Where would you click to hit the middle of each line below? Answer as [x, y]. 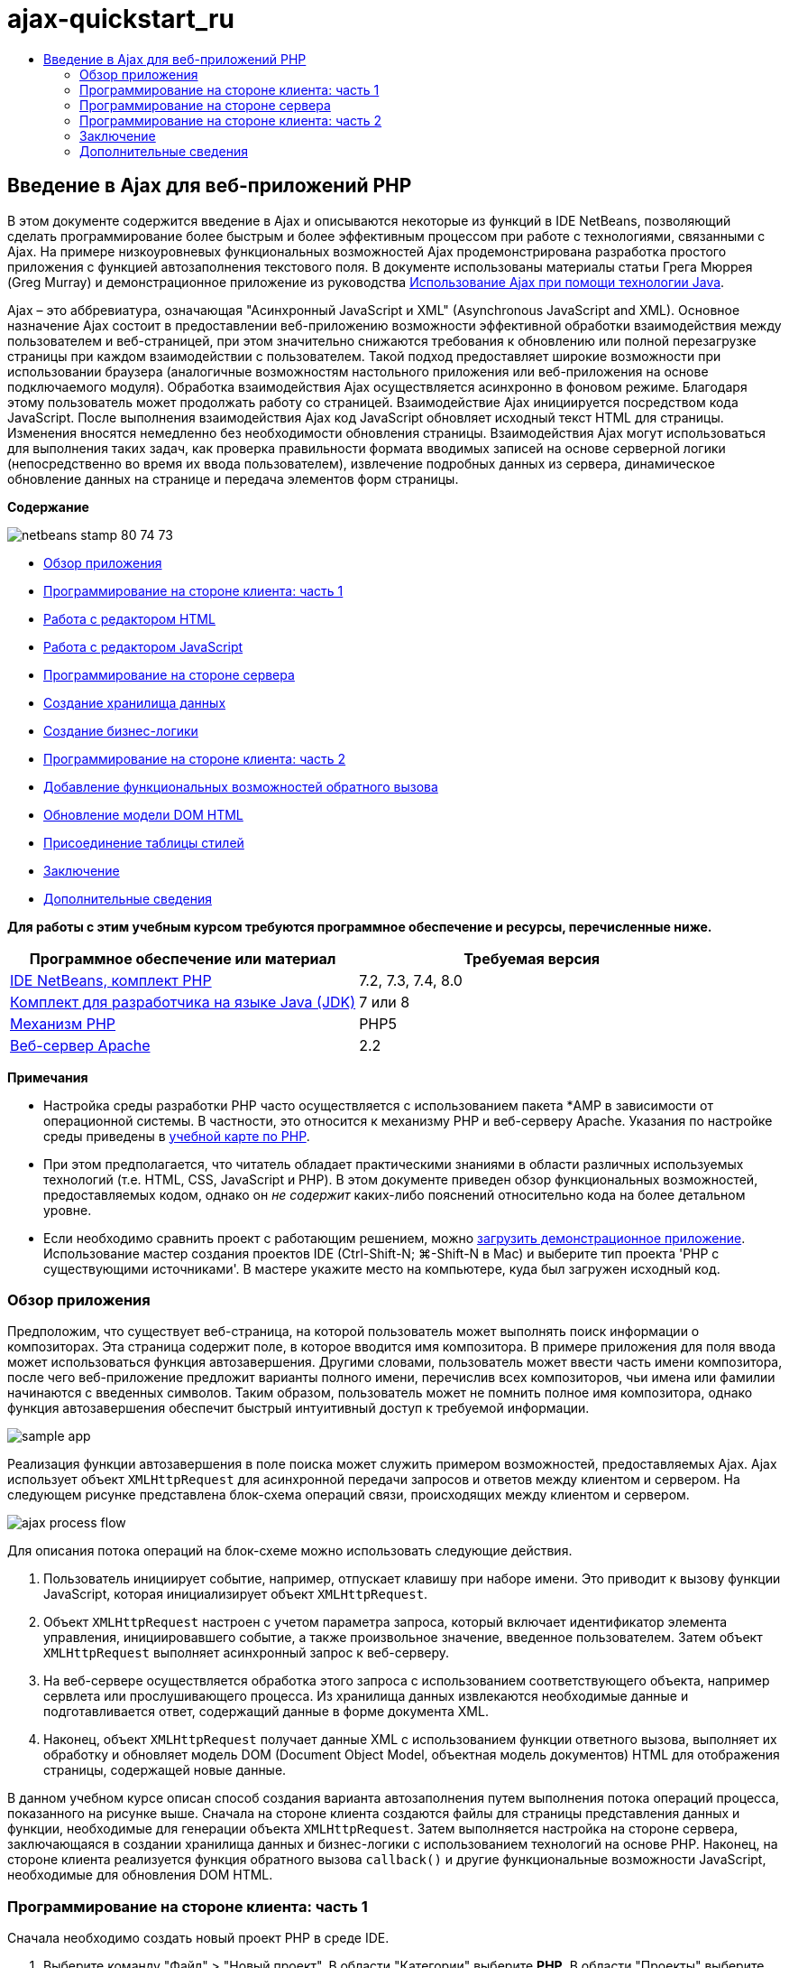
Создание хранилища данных [135, 702]
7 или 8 [385, 1002]
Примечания [48, 1077]
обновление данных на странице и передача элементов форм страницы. [233, 478]
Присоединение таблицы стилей [144, 842]
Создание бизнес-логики [121, 730]
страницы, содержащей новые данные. [165, 1770]
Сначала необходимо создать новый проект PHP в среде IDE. [198, 1938]
